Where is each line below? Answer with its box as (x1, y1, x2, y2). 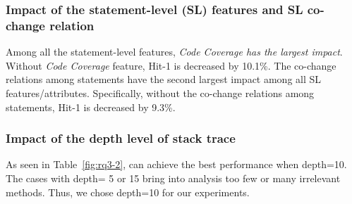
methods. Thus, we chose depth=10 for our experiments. (6, 184, 250, 199)
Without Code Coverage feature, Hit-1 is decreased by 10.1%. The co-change (6, 58, 336, 72)
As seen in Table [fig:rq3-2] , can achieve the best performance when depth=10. (6, 157, 347, 172)
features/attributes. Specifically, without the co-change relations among (6, 85, 315, 100)
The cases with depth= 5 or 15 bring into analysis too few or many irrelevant (6, 170, 341, 185)
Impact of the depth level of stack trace (6, 129, 236, 147)
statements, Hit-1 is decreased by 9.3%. (6, 99, 176, 114)
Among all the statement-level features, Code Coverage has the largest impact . (6, 44, 343, 59)
